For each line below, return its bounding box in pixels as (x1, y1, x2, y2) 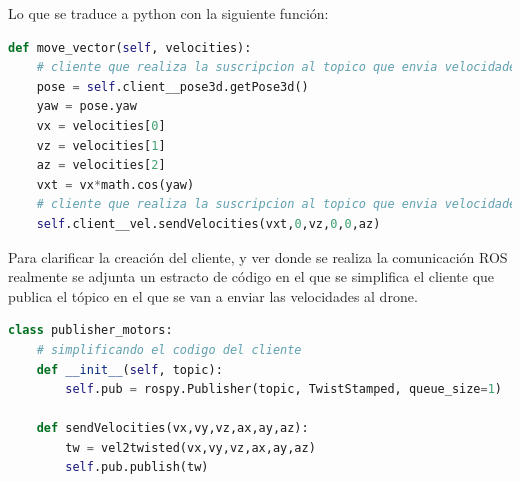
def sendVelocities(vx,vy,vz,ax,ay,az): (36, 421, 309, 436)
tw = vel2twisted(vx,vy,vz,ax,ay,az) (65, 440, 316, 455)
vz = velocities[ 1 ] (36, 138, 166, 153)
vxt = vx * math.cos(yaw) (36, 177, 195, 192)
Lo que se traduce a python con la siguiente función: (8, 3, 329, 23)
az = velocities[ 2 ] (36, 158, 166, 173)
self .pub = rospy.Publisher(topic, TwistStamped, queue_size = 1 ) (65, 382, 503, 397)
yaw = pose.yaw (36, 99, 137, 114)
